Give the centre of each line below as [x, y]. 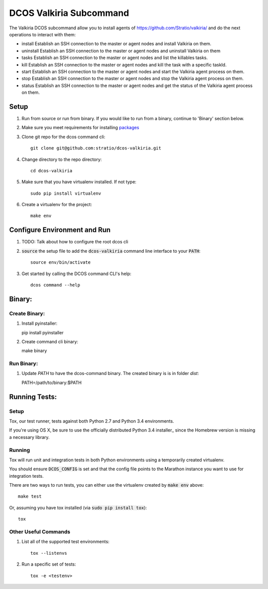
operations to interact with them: [42, 34]
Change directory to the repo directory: [62, 159]
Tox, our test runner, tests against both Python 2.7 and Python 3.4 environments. [92, 421]
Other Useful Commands [40, 532]
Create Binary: [27, 313]
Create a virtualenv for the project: [57, 205]
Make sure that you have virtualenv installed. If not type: [79, 182]
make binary [34, 351]
